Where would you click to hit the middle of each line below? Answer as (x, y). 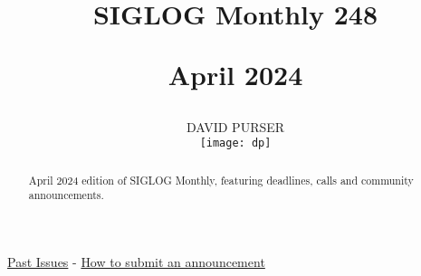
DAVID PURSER (235, 126)
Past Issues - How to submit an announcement (136, 261)
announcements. (66, 195)
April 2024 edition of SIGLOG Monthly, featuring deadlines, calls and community (221, 180)
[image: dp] (235, 143)
